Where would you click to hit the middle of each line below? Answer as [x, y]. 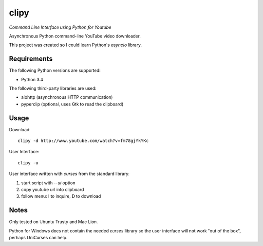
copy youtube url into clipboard [53, 190]
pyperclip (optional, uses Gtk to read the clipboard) [72, 104]
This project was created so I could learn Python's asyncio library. [75, 45]
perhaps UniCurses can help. [38, 238]
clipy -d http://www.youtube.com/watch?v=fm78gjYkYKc [83, 141]
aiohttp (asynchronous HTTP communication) [67, 97]
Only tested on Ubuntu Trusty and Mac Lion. [54, 222]
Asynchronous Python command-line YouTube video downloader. [75, 36]
